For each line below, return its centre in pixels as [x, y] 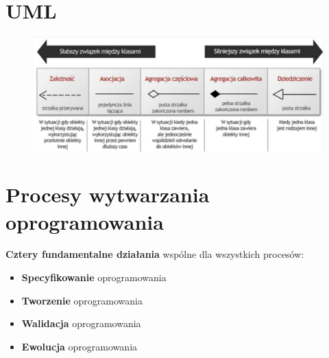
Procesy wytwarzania [108, 194]
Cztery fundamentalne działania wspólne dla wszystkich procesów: [155, 254]
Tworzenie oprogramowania [82, 300]
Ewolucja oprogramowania [80, 346]
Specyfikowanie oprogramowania [94, 277]
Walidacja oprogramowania [81, 323]
